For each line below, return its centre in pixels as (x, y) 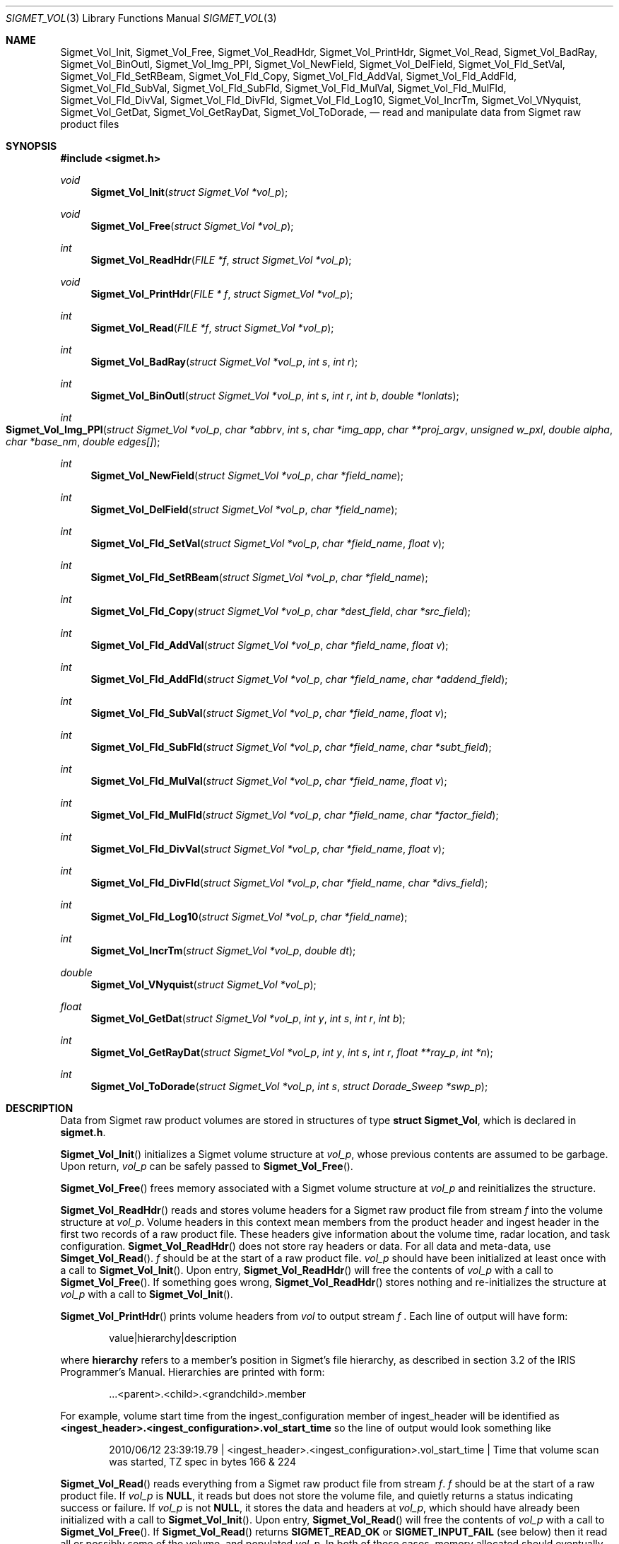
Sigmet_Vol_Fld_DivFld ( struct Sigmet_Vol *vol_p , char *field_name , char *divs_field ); (289, 883)
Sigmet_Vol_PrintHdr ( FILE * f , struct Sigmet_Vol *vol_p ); (222, 294)
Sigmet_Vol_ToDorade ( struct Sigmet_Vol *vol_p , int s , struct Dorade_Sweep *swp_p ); (289, 1086)
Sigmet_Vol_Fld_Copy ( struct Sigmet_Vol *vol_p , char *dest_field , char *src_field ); (281, 611)
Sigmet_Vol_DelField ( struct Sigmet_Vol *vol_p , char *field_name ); (244, 509)
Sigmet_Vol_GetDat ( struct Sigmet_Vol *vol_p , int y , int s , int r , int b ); (248, 1018)
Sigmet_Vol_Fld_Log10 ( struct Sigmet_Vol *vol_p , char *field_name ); (249, 917)
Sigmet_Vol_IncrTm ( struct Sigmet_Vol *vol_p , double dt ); (223, 951)
